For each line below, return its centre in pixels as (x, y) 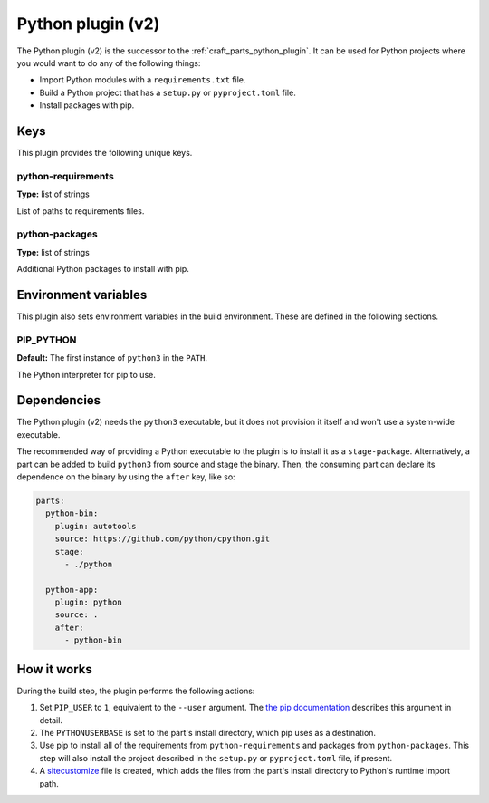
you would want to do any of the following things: (109, 63)
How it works (54, 669)
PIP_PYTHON (47, 340)
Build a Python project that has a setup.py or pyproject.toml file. (168, 92)
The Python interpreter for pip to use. (86, 374)
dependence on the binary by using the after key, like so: (126, 477)
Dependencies (59, 400)
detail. (51, 720)
